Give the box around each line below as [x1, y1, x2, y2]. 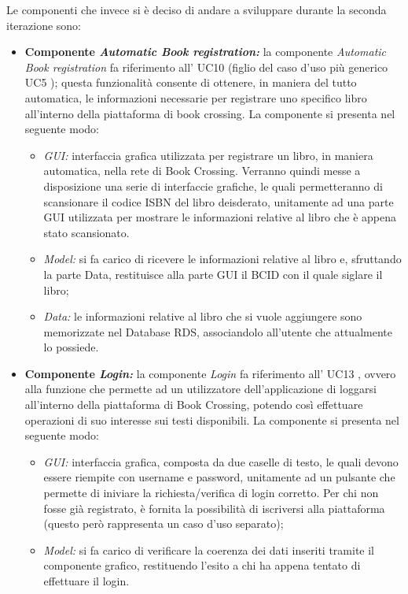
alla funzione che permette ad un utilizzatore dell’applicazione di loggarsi [24, 381, 377, 397]
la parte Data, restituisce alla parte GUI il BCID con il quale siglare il [43, 265, 383, 282]
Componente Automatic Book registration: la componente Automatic [24, 43, 387, 60]
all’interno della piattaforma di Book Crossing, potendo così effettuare [24, 396, 363, 413]
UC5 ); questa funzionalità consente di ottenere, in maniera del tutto [24, 74, 357, 91]
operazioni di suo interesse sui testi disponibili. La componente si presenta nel [24, 411, 399, 428]
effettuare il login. [43, 573, 130, 588]
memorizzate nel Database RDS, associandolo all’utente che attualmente [43, 323, 392, 340]
